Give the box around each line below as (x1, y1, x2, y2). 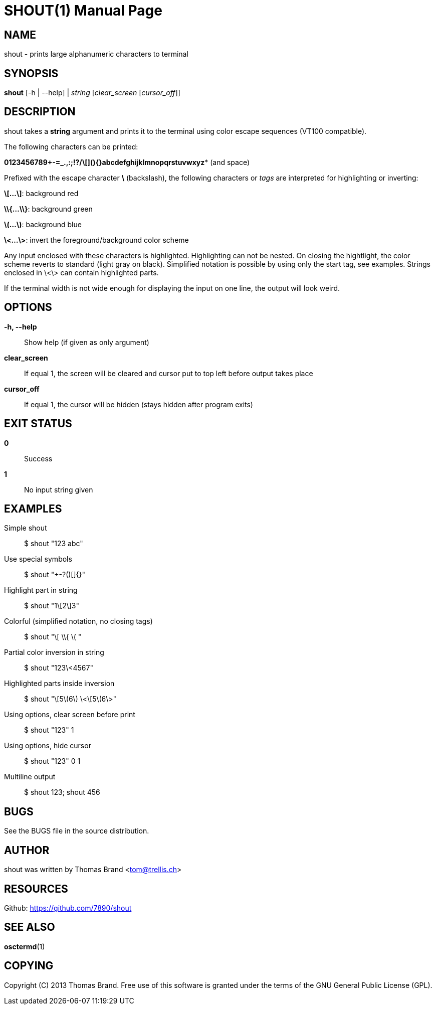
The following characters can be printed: (4, 142, 138, 151)
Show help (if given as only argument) (24, 338, 149, 347)
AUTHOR (4, 844, 50, 857)
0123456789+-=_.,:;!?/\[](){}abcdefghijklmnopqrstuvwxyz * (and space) (4, 157, 250, 166)
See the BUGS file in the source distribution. (4, 826, 149, 835)
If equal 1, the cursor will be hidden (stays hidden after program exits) (24, 400, 253, 409)
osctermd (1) (4, 942, 45, 951)
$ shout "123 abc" (24, 539, 83, 548)
